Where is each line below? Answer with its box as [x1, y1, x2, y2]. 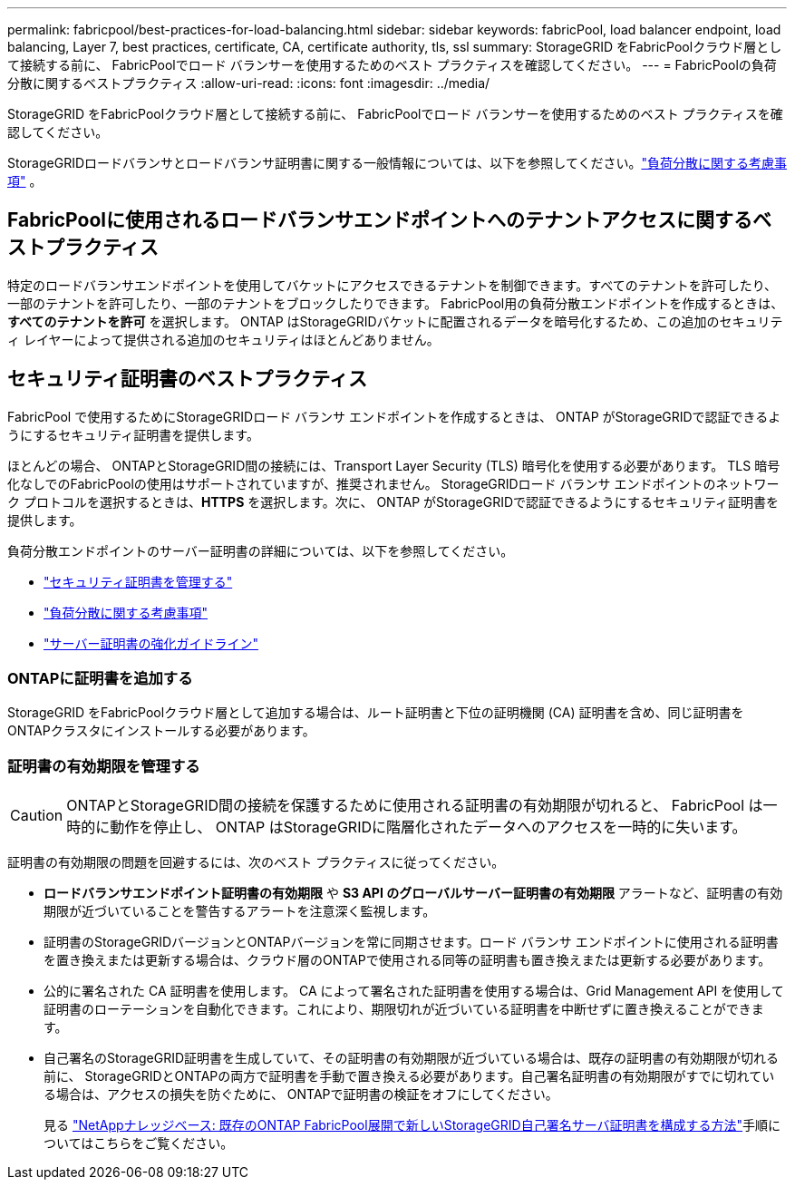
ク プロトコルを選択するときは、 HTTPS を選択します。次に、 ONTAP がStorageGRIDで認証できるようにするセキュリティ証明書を [7, 493, 780, 510]
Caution [10, 806, 63, 825]
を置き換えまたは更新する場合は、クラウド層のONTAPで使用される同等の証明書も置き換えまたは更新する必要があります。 [44, 952, 771, 968]
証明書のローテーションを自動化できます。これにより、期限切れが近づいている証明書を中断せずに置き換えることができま [44, 1001, 764, 1017]
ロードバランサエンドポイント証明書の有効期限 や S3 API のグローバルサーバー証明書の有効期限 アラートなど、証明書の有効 [44, 885, 783, 901]
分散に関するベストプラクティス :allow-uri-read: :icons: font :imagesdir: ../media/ [7, 75, 490, 91]
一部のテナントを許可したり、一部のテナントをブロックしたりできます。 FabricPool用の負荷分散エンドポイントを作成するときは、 [7, 295, 784, 311]
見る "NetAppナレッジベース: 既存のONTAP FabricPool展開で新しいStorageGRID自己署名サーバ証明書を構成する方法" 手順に [44, 1117, 781, 1133]
